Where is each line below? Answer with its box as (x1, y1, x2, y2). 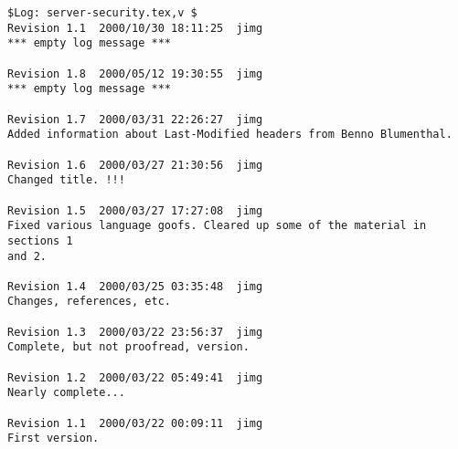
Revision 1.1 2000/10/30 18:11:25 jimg (7, 21, 263, 35)
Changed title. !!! (7, 173, 125, 187)
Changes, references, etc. (7, 295, 171, 308)
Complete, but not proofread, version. (7, 340, 250, 354)
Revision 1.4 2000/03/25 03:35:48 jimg (7, 279, 263, 293)
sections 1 (7, 234, 73, 247)
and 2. (7, 249, 47, 263)
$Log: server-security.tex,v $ (7, 6, 197, 19)
